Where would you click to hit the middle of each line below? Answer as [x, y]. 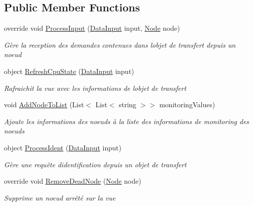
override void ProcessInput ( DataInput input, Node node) [92, 28]
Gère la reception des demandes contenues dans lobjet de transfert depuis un [120, 44]
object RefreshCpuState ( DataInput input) [69, 71]
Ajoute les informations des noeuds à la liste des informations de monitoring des [126, 121]
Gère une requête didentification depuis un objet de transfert [95, 164]
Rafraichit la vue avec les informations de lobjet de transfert [95, 88]
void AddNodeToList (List [44, 104]
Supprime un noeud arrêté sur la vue [60, 197]
